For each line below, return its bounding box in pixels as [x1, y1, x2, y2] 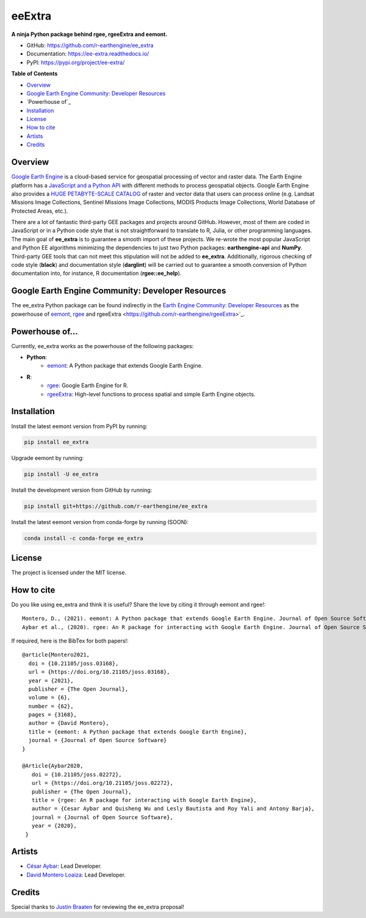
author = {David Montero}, [28, 719, 109, 727]
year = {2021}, [28, 677, 74, 684]
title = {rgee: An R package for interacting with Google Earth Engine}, [31, 797, 257, 803]
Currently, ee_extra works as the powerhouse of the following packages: [11, 342, 194, 349]
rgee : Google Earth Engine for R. [47, 382, 129, 389]
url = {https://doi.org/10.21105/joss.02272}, [31, 779, 174, 787]
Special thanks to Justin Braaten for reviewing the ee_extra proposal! [11, 903, 184, 910]
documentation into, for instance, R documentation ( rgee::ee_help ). [11, 269, 182, 277]
